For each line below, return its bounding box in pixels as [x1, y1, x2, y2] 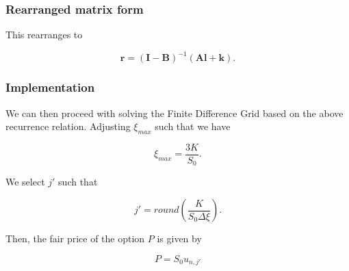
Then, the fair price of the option [5, 231, 145, 246]
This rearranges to [5, 27, 83, 42]
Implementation [5, 79, 95, 96]
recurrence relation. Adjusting [5, 119, 131, 133]
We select [5, 175, 45, 189]
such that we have [155, 119, 231, 133]
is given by [157, 231, 202, 246]
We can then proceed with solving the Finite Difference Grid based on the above [5, 105, 344, 120]
